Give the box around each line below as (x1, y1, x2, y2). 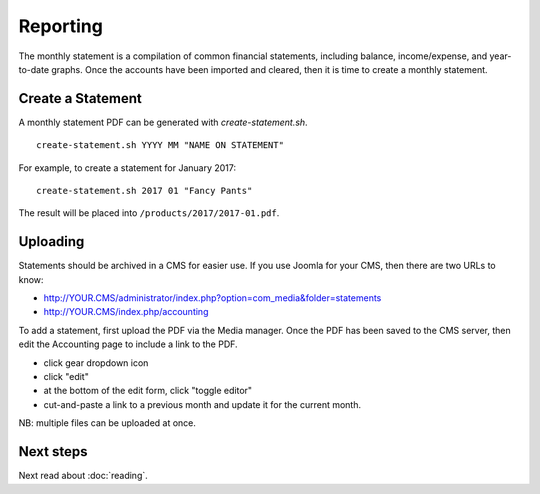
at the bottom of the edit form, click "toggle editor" (43, 385, 253, 397)
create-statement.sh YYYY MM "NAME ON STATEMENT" (36, 140, 285, 151)
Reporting (18, 15, 104, 37)
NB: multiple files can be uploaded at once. (18, 417, 197, 429)
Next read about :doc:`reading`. (18, 470, 149, 482)
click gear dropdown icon (43, 356, 149, 369)
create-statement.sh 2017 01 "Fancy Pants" (36, 185, 253, 197)
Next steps (18, 443, 88, 460)
